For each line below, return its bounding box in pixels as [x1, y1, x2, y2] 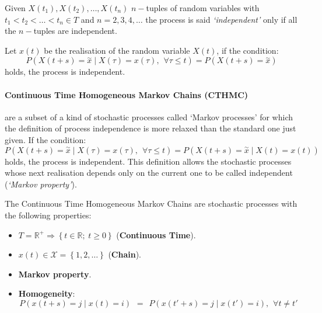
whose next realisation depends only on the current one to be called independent [5, 166, 293, 179]
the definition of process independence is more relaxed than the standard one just [5, 122, 296, 134]
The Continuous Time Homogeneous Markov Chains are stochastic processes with [5, 197, 297, 210]
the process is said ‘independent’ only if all [145, 13, 297, 25]
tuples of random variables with [146, 2, 260, 13]
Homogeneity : [18, 287, 75, 300]
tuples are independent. [33, 25, 117, 37]
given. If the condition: [5, 133, 86, 145]
